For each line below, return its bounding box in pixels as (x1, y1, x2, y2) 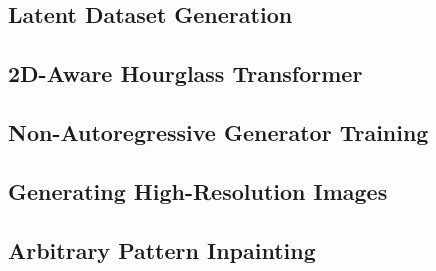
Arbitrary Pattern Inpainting (8, 234, 316, 265)
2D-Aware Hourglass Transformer (8, 58, 363, 89)
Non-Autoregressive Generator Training (8, 116, 429, 147)
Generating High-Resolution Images (8, 175, 388, 206)
